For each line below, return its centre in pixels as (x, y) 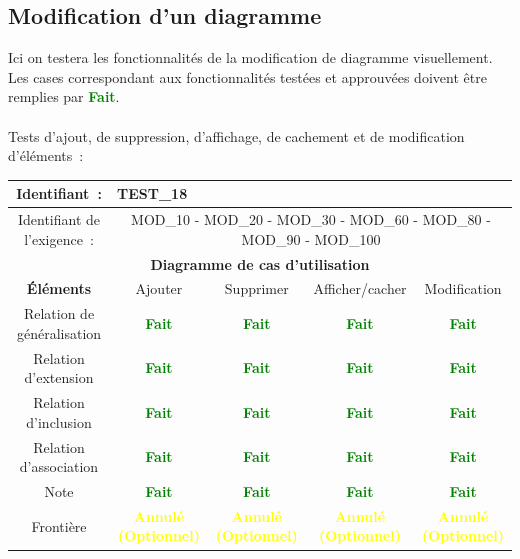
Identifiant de (59, 219)
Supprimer (256, 288)
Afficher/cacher (360, 288)
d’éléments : (46, 155)
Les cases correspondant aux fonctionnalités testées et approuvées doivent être (247, 76)
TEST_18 (152, 193)
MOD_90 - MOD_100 (311, 238)
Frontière (59, 525)
